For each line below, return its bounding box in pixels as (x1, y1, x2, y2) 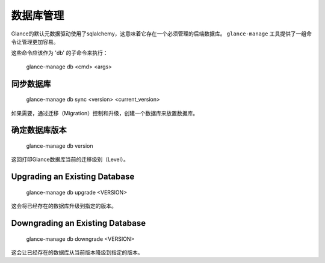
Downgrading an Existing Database (11, 218, 146, 228)
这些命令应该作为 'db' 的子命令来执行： (11, 49, 108, 56)
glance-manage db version (26, 142, 93, 150)
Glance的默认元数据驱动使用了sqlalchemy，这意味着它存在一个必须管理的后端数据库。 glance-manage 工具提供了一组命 (11, 30, 312, 37)
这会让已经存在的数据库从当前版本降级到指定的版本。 (11, 249, 143, 256)
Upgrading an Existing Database (11, 172, 135, 182)
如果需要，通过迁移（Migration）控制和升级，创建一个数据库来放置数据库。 (11, 109, 199, 116)
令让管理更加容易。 (11, 38, 59, 45)
